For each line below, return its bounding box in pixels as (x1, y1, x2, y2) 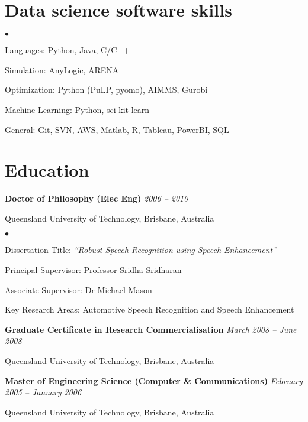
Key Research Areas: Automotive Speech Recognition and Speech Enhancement (5, 303, 294, 316)
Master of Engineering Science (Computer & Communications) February (5, 374, 303, 387)
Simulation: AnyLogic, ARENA (5, 63, 119, 76)
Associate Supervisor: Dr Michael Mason (5, 283, 152, 296)
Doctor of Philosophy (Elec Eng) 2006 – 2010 (5, 192, 188, 204)
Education (5, 158, 89, 182)
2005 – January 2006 (5, 386, 82, 398)
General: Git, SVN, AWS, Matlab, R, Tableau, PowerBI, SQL (5, 123, 229, 135)
